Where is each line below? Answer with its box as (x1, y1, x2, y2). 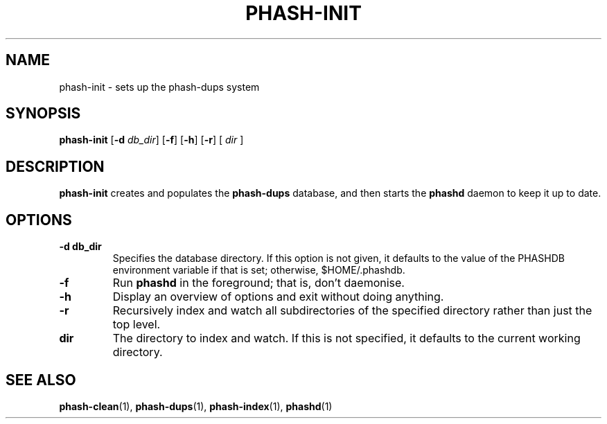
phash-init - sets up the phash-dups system (59, 80, 260, 93)
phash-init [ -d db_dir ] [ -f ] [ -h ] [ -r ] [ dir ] (59, 134, 244, 146)
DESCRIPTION (6, 157, 105, 175)
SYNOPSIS (6, 105, 81, 123)
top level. (112, 317, 161, 332)
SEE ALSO (6, 371, 76, 389)
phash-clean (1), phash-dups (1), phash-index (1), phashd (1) (59, 400, 333, 412)
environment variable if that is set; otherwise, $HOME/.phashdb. (112, 264, 405, 276)
